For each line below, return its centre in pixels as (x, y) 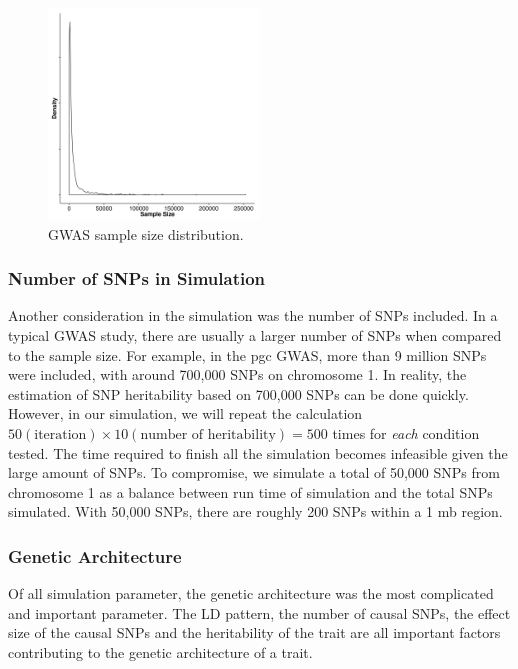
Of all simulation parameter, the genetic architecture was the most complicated (251, 593)
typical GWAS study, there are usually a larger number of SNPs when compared (255, 335)
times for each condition (406, 432)
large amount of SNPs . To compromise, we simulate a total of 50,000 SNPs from (254, 472)
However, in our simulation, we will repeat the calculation (185, 413)
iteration (60, 434)
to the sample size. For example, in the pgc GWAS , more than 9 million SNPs (247, 354)
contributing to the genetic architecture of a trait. (160, 651)
